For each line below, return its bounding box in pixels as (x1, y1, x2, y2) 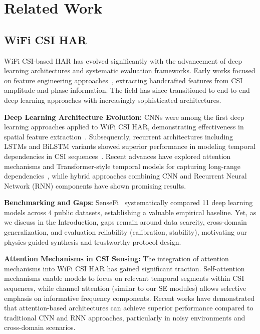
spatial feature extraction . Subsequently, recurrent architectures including (4, 131, 233, 141)
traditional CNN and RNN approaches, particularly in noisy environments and (4, 312, 245, 322)
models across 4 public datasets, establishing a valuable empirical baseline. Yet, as (4, 207, 256, 217)
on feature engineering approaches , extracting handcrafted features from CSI (4, 75, 243, 85)
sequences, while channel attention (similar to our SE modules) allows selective (4, 283, 246, 293)
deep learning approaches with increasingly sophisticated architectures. (4, 94, 221, 105)
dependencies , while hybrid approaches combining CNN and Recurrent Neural (4, 171, 247, 181)
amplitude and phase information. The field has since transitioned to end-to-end (4, 85, 250, 95)
